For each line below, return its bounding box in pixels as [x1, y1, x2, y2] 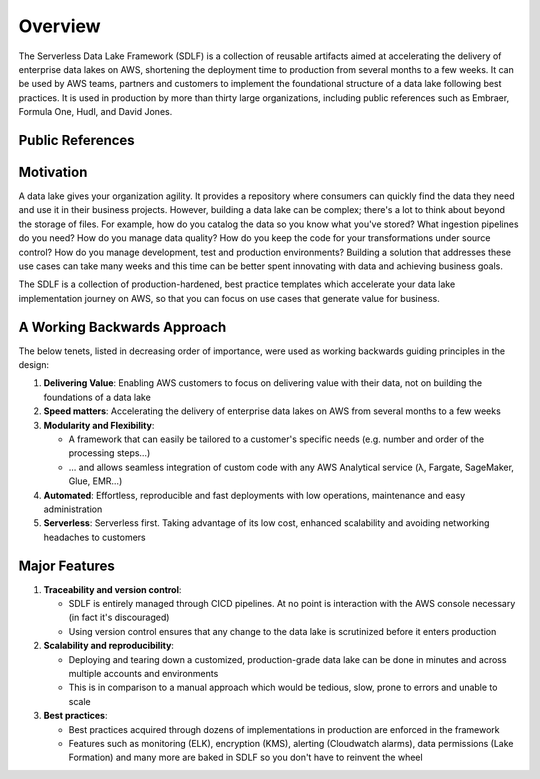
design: [18, 359, 50, 371]
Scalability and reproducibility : [43, 640, 175, 652]
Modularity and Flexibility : [43, 419, 155, 431]
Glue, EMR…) [68, 475, 123, 487]
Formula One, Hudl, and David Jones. [18, 106, 173, 118]
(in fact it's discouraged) [68, 611, 170, 624]
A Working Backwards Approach [18, 318, 227, 335]
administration [43, 503, 103, 515]
